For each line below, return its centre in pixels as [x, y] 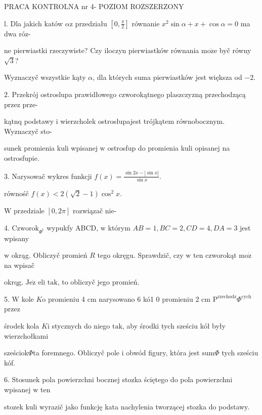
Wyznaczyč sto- [28, 131]
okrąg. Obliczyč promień [49, 255]
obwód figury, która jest [163, 353]
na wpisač [19, 265]
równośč [16, 193]
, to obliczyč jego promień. [98, 282]
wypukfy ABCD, [73, 227]
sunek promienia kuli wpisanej [51, 148]
